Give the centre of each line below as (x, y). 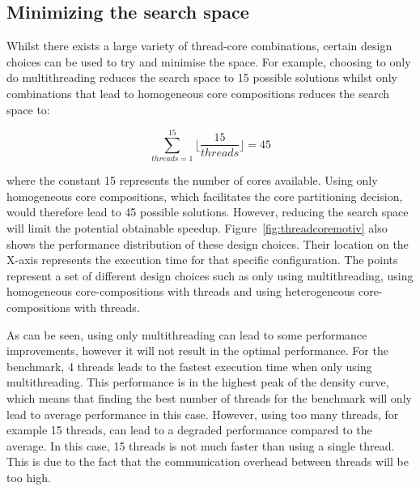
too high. (29, 477)
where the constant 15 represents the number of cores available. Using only (192, 180)
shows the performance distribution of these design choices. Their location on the (208, 243)
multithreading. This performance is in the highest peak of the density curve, (198, 382)
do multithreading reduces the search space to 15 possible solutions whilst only (202, 77)
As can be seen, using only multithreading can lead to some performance (187, 334)
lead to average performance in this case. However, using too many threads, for (203, 414)
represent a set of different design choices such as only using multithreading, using (210, 275)
